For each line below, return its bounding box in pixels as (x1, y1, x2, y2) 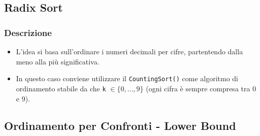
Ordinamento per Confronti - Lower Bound (4, 118, 236, 133)
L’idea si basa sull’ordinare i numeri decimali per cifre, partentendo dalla (16, 46, 243, 56)
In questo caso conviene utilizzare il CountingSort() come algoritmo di (16, 73, 239, 84)
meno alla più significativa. (16, 56, 100, 66)
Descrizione (4, 26, 52, 39)
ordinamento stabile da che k (16, 83, 106, 93)
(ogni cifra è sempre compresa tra (146, 83, 250, 93)
